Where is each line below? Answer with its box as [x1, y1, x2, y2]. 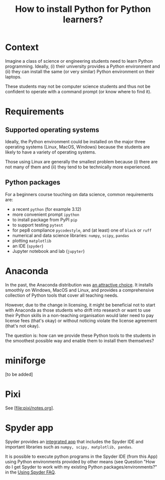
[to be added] [5, 371, 33, 377]
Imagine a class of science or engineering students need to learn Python [5, 58, 153, 64]
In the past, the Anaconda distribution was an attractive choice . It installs [5, 281, 153, 287]
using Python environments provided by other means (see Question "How [5, 458, 156, 465]
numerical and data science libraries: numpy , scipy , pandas [12, 232, 129, 238]
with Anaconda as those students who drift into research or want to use [5, 307, 151, 313]
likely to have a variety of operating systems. [5, 149, 96, 155]
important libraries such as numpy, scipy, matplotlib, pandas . [5, 443, 133, 450]
